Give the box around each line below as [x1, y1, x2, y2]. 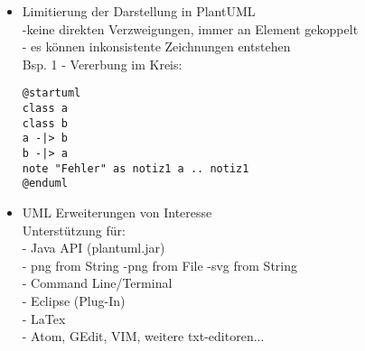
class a [22, 102, 68, 115]
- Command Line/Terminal [22, 273, 173, 292]
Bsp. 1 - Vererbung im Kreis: [22, 54, 182, 73]
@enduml [22, 177, 68, 190]
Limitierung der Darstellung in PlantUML [22, 2, 256, 20]
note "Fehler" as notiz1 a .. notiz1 [22, 162, 249, 175]
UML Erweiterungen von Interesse [22, 202, 212, 221]
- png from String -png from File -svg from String [22, 255, 298, 274]
